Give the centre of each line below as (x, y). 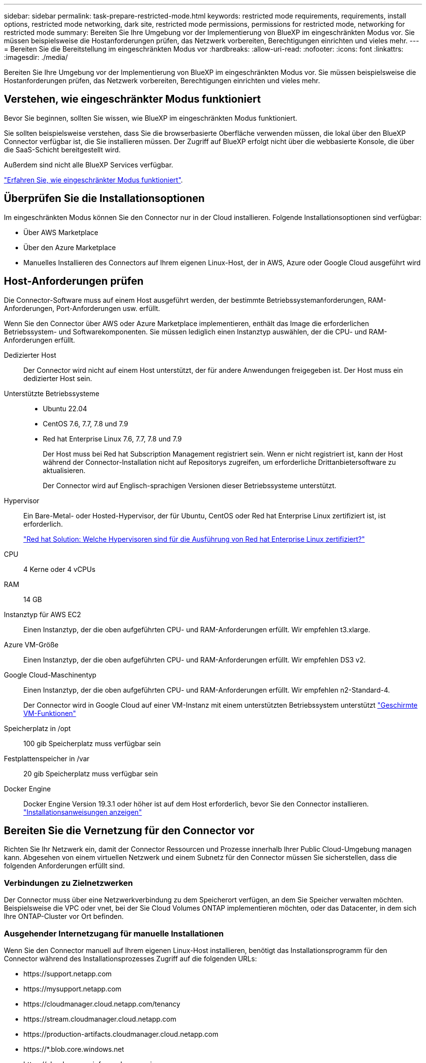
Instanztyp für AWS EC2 (43, 614)
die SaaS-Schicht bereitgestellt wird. (62, 149)
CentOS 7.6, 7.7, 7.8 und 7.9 (86, 423)
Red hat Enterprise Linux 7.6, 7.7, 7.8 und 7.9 (112, 439)
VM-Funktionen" (50, 713)
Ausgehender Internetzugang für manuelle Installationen (114, 933)
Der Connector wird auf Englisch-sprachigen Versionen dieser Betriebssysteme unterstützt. (190, 485)
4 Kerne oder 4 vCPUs (60, 569)
